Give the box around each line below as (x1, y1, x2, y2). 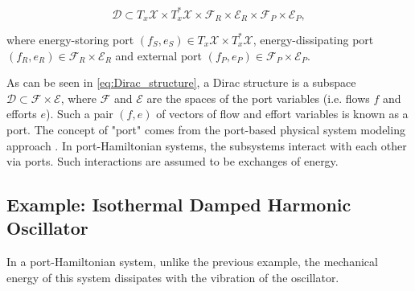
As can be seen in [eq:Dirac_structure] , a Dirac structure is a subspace (6, 74, 356, 91)
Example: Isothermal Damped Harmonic (6, 192, 351, 217)
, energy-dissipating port (253, 31, 374, 47)
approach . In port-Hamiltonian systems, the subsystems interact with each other (6, 137, 407, 154)
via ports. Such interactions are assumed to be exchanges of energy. (6, 153, 339, 170)
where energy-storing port (6, 31, 134, 47)
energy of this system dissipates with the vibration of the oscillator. (6, 268, 339, 285)
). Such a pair (46, 105, 113, 122)
